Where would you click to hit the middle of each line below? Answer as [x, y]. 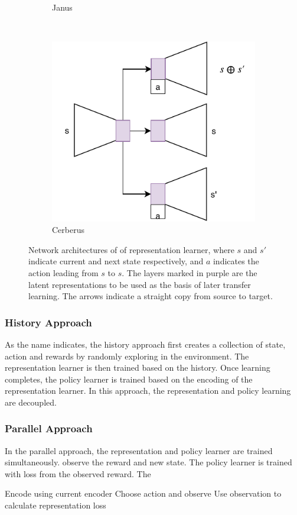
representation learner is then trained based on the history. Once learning [138, 367]
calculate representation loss [56, 505]
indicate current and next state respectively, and [116, 261]
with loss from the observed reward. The [78, 473]
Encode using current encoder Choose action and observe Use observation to [143, 493]
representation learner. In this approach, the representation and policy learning [148, 391]
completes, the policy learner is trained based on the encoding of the [129, 379]
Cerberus [68, 230]
